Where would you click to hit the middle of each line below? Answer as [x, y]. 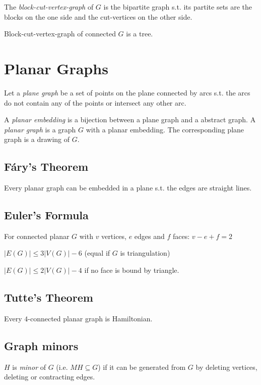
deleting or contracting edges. [50, 377]
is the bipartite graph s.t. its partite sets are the [178, 7]
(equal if [97, 253]
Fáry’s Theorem [46, 166]
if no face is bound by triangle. [132, 270]
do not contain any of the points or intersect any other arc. [95, 102]
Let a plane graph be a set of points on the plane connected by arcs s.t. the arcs [127, 92]
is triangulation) [145, 253]
